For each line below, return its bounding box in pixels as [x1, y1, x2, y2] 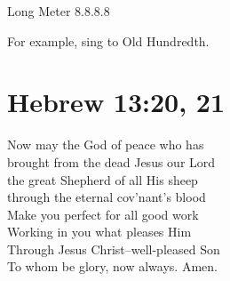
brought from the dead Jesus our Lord [7, 152, 216, 171]
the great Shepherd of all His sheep [7, 170, 198, 189]
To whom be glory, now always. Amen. [7, 257, 218, 276]
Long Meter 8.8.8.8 [7, 2, 110, 20]
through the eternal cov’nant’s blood [7, 188, 206, 206]
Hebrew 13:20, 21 [7, 84, 226, 120]
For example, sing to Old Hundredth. [7, 31, 210, 50]
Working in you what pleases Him [7, 222, 192, 241]
